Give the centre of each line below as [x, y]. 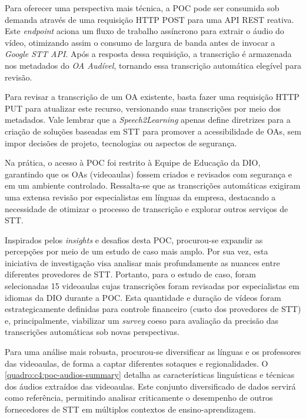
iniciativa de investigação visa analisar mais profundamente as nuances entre [142, 262]
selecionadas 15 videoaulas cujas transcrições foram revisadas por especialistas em [152, 286]
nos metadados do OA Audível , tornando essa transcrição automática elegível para [153, 65]
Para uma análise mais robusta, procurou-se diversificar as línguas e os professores [153, 352]
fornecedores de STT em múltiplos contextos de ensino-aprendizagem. [130, 409]
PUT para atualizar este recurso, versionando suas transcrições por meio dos [143, 108]
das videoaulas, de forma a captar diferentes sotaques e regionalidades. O [137, 363]
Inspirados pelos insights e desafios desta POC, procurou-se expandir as [134, 239]
